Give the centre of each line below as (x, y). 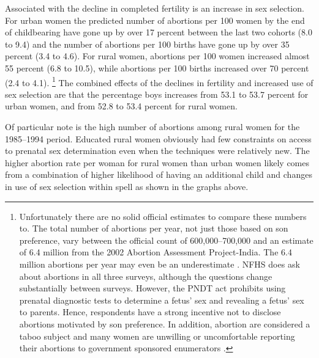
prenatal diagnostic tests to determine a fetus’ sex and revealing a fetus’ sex (162, 300)
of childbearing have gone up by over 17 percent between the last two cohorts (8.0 (159, 32)
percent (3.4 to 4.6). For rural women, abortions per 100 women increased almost (157, 56)
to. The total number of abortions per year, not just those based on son (154, 228)
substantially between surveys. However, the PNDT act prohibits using (152, 288)
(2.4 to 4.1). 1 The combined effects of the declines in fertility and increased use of (159, 81)
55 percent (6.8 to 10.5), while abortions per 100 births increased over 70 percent (157, 68)
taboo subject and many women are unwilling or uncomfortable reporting (157, 336)
